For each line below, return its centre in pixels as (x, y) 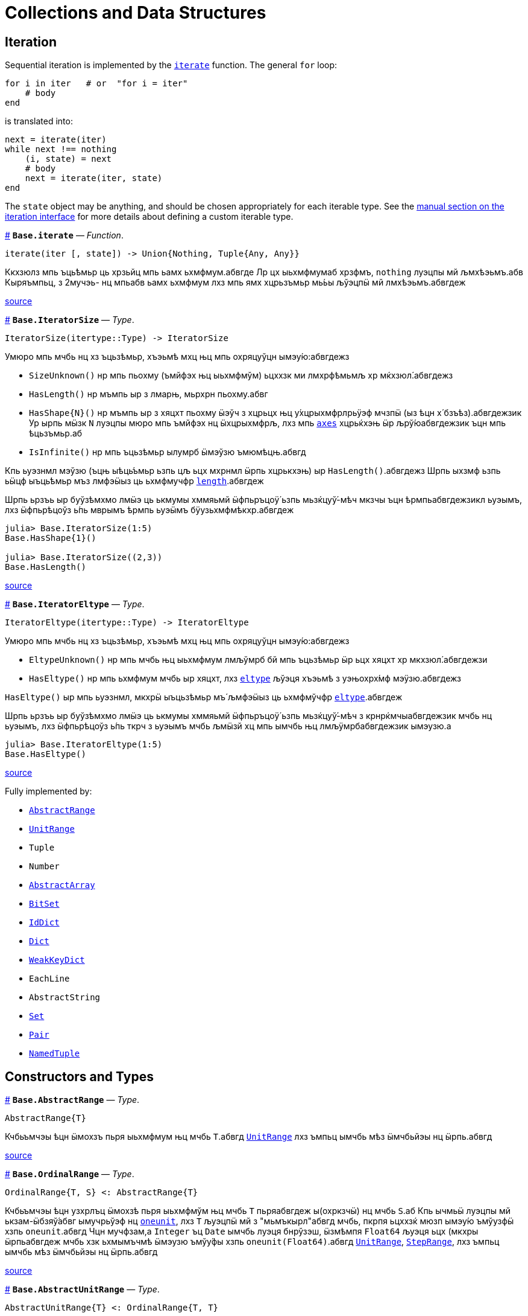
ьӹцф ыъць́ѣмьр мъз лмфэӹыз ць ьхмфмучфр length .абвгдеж (134, 481)
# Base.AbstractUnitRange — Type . (82, 1289)
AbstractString (65, 998)
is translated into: (39, 121)
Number (44, 867)
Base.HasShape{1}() (51, 538)
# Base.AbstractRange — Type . (72, 1100)
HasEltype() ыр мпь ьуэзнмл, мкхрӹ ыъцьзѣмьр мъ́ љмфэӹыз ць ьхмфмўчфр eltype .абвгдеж (204, 697)
